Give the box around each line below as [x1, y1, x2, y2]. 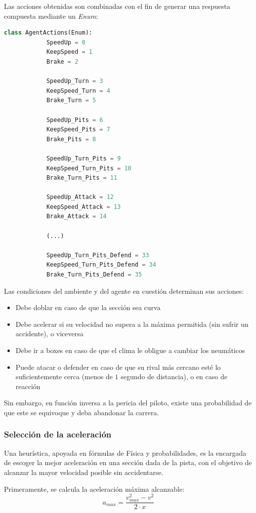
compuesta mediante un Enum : [4, 10, 98, 21]
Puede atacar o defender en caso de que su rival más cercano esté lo [15, 361, 221, 372]
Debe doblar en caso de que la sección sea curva [15, 302, 161, 313]
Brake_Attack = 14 [46, 213, 107, 220]
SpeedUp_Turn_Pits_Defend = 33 [46, 251, 149, 259]
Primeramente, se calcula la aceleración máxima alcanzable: [4, 483, 185, 494]
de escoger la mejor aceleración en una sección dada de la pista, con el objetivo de [4, 457, 252, 468]
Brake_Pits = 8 [46, 135, 96, 143]
